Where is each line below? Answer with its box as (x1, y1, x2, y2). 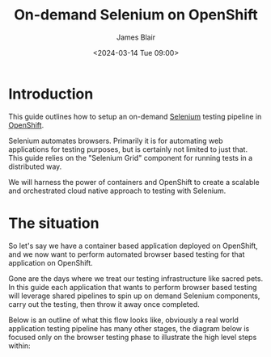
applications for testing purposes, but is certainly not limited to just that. (8, 144, 248, 154)
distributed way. (8, 162, 62, 171)
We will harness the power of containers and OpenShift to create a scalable (8, 177, 260, 187)
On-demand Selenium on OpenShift (13, 6, 259, 24)
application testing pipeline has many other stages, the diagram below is (8, 323, 250, 333)
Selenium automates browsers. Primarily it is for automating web (8, 136, 223, 145)
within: (8, 341, 31, 351)
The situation (8, 214, 100, 232)
